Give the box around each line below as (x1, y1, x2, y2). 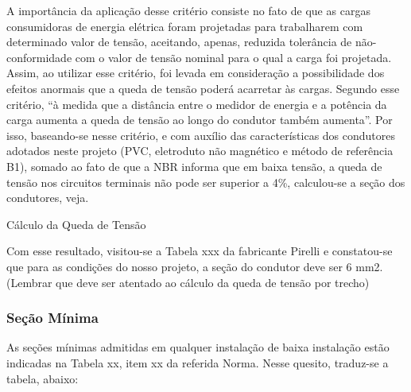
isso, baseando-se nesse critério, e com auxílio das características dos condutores (6, 126, 396, 143)
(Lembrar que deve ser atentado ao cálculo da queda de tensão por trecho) (6, 274, 370, 290)
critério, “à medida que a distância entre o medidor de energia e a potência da (6, 95, 387, 112)
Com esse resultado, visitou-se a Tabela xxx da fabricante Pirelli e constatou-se (6, 243, 393, 259)
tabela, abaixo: (6, 370, 79, 386)
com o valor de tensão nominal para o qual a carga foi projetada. (75, 49, 392, 65)
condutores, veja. (6, 189, 89, 206)
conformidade (6, 49, 72, 65)
